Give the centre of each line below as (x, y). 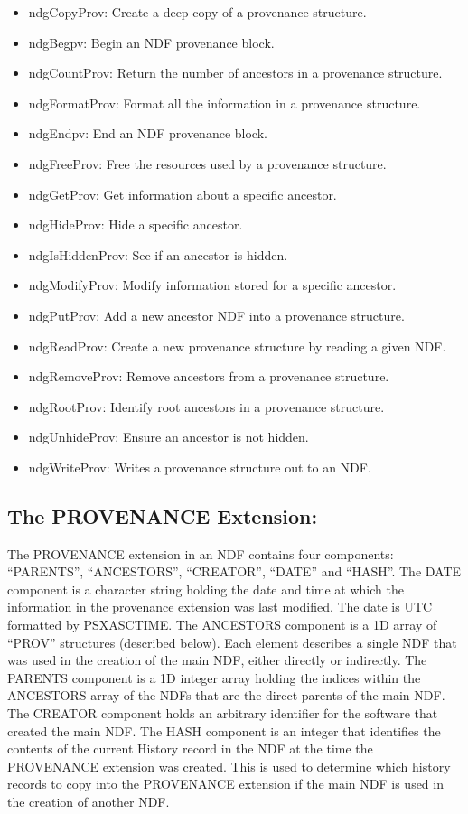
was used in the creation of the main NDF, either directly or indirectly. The (217, 660)
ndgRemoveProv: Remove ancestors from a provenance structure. (209, 376)
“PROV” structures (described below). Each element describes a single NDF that (232, 642)
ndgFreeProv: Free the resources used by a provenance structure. (207, 163)
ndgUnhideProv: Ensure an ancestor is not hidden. (168, 437)
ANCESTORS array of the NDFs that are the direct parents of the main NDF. (226, 695)
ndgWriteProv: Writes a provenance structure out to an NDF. (200, 467)
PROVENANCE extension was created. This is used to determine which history (229, 766)
